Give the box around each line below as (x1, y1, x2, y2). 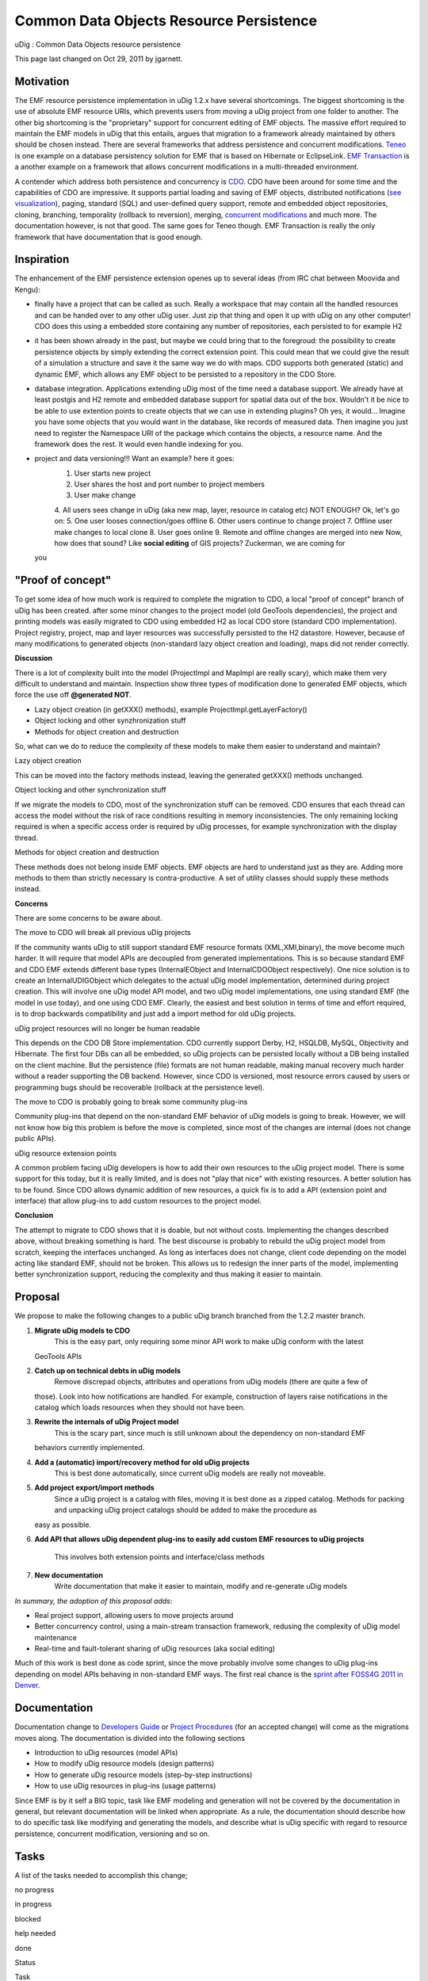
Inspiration (14, 253, 70, 266)
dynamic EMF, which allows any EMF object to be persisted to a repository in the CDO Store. (34, 369, 337, 379)
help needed (14, 1929, 56, 1938)
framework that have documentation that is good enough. (14, 232, 203, 242)
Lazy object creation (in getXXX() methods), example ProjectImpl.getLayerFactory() (34, 704, 308, 714)
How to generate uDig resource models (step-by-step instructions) (34, 1769, 253, 1779)
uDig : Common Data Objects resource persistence (14, 40, 182, 49)
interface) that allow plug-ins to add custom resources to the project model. (14, 1197, 262, 1206)
